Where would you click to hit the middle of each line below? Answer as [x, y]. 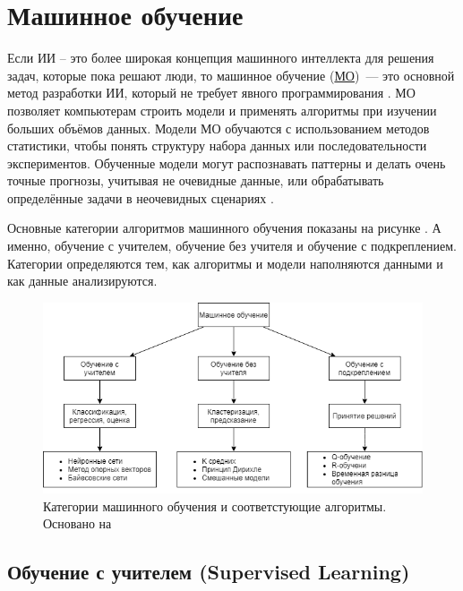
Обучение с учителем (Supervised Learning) [209, 572]
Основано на [77, 523]
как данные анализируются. [82, 281]
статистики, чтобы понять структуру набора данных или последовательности [217, 146]
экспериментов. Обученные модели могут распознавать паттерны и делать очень [227, 163]
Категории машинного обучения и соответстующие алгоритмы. [215, 505]
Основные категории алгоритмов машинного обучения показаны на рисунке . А [224, 228]
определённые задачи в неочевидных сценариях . [141, 197]
